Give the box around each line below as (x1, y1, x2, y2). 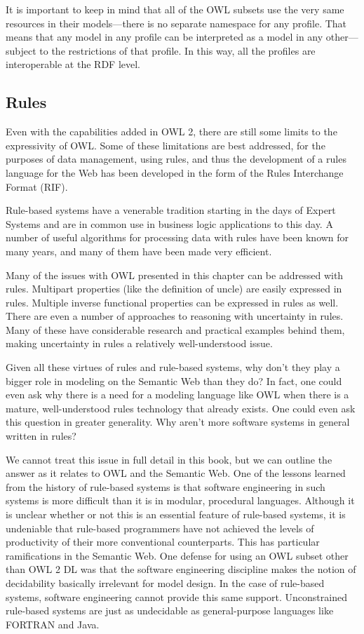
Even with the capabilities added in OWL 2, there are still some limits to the (6, 124, 337, 139)
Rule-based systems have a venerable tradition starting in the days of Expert (6, 203, 336, 217)
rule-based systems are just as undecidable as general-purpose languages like (6, 603, 334, 618)
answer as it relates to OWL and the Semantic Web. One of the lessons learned (6, 466, 346, 480)
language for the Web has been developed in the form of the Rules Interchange (6, 165, 344, 180)
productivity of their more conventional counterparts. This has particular (6, 534, 320, 549)
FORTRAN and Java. (6, 616, 100, 631)
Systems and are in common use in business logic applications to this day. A (6, 216, 333, 231)
